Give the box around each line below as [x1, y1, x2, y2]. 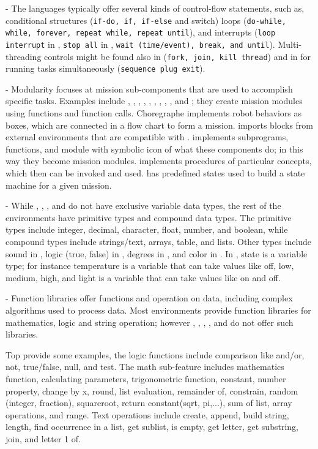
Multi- [278, 37, 301, 50]
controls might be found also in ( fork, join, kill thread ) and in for [44, 50, 311, 62]
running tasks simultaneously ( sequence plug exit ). [6, 62, 205, 75]
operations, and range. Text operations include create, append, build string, [6, 408, 289, 421]
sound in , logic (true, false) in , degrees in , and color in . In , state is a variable [6, 247, 308, 260]
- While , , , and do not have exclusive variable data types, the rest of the [6, 199, 281, 212]
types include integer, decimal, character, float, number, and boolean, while [6, 223, 288, 236]
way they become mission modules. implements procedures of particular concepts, [6, 154, 312, 167]
